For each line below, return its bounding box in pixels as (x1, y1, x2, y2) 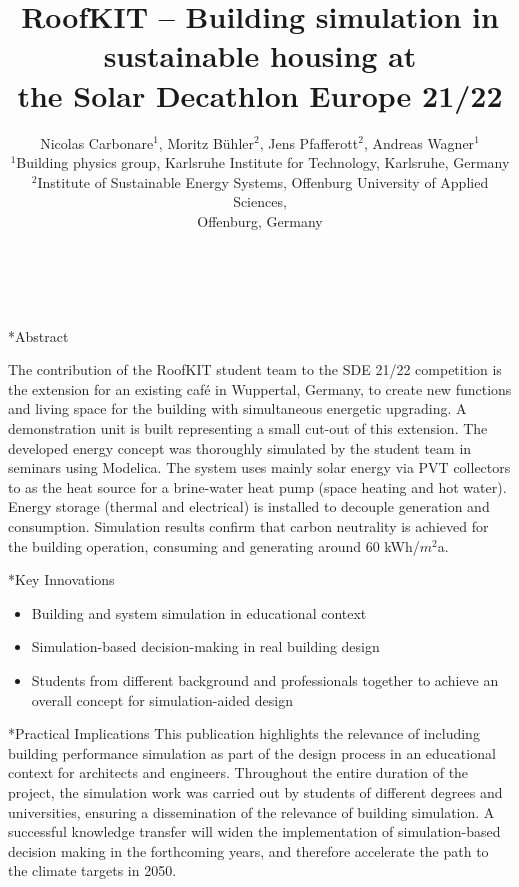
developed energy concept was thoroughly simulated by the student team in (8, 437, 472, 458)
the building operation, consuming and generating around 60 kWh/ (8, 535, 420, 556)
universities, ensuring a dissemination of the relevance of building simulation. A (8, 801, 495, 822)
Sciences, (233, 191, 287, 212)
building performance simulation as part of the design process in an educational (8, 742, 496, 763)
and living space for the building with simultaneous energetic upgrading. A (8, 398, 467, 419)
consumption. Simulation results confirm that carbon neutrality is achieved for (8, 516, 489, 536)
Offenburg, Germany (197, 210, 323, 231)
